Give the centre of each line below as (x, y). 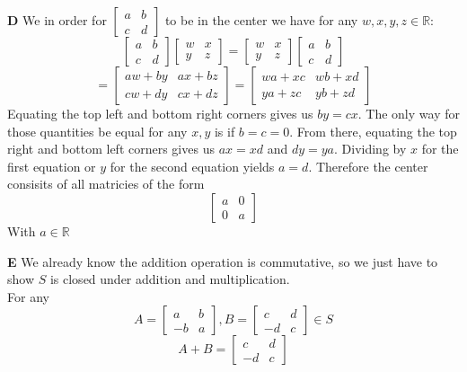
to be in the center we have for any (261, 20)
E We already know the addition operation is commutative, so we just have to (223, 261)
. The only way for (409, 113)
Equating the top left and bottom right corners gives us (160, 113)
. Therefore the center (368, 166)
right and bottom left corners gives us (111, 149)
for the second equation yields (192, 166)
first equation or (52, 166)
